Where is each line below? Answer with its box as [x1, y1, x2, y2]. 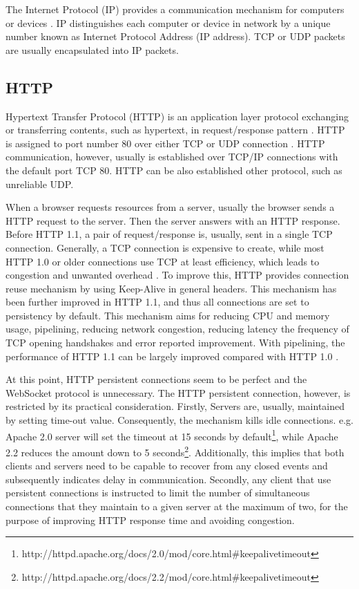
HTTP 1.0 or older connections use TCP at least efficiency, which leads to [6, 254, 320, 268]
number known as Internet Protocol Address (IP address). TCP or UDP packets [6, 29, 345, 44]
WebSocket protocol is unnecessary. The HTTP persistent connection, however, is [6, 385, 351, 400]
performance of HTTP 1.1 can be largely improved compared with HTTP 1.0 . [6, 348, 339, 363]
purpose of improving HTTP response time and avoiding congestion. [6, 512, 295, 527]
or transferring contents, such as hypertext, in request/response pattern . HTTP [6, 122, 345, 137]
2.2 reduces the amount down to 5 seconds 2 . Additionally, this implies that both [6, 442, 345, 459]
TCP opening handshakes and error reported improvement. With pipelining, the [6, 335, 345, 350]
